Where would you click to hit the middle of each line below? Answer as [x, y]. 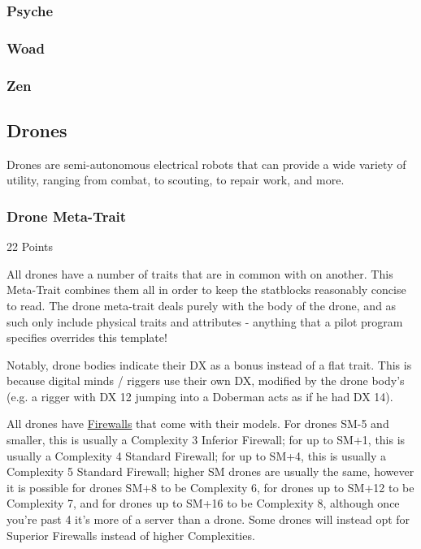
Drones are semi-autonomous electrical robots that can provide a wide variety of [206, 164]
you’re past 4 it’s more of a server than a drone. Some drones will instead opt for [208, 519]
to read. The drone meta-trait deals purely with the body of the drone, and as [202, 305]
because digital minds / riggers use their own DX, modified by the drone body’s [206, 380]
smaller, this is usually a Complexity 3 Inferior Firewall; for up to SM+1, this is [206, 440]
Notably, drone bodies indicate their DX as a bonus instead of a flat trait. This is [209, 364]
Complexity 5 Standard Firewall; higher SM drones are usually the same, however [210, 471]
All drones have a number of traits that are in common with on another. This [200, 273]
